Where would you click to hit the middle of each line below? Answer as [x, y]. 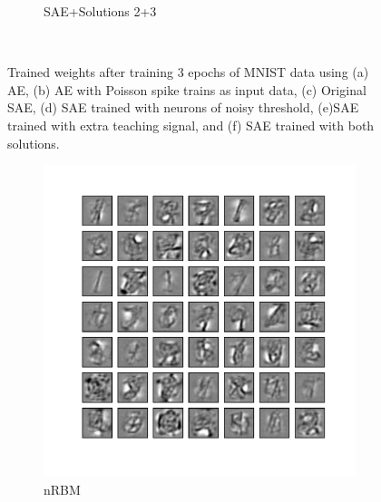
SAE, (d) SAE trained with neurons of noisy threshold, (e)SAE [183, 107]
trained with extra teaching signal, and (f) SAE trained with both [191, 125]
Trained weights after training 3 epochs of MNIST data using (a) [188, 72]
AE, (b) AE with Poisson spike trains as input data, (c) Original [187, 89]
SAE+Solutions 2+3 [100, 11]
